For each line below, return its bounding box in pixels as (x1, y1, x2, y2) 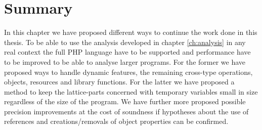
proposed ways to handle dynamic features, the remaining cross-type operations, (4, 66, 253, 77)
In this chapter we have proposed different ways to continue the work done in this (4, 27, 257, 37)
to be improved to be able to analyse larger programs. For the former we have (4, 56, 246, 67)
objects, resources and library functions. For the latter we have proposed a (4, 76, 235, 87)
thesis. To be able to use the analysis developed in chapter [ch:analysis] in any (4, 36, 246, 47)
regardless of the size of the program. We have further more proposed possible (4, 96, 246, 107)
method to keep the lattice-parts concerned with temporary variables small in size (4, 86, 258, 97)
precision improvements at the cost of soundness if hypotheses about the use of (4, 106, 249, 116)
